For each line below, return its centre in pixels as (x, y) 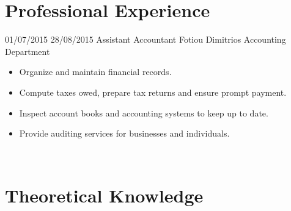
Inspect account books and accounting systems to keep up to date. (144, 113)
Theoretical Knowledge (104, 195)
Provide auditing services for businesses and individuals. (124, 133)
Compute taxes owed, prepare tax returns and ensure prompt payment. (153, 92)
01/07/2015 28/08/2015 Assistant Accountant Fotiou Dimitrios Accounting (145, 39)
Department (28, 51)
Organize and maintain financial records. (95, 72)
